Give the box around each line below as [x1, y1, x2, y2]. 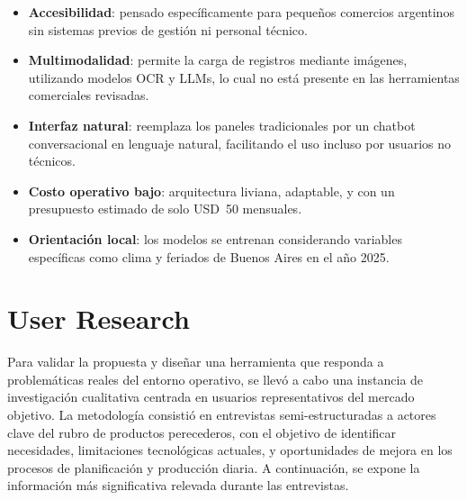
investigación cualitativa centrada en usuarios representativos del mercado [7, 387, 415, 406]
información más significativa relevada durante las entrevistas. [7, 476, 349, 495]
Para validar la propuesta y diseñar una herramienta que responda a [7, 352, 384, 371]
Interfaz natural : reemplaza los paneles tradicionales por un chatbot [28, 115, 416, 134]
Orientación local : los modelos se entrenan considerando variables [28, 229, 402, 248]
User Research [7, 300, 190, 337]
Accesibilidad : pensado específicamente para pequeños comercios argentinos [28, 3, 454, 21]
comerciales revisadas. [28, 86, 149, 105]
